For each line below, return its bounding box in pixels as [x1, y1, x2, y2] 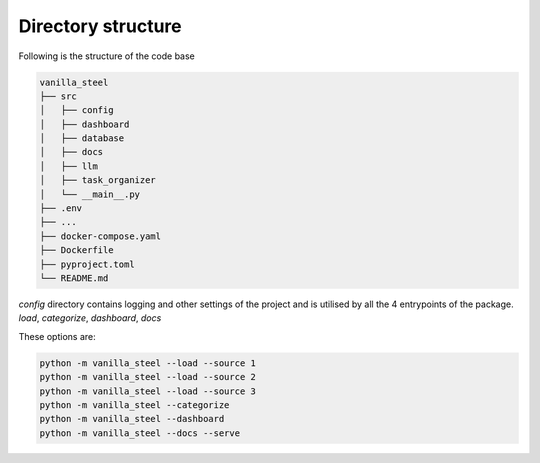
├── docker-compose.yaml [39, 230, 162, 242]
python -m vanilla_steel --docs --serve [39, 427, 240, 439]
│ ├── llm [39, 160, 99, 172]
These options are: [18, 330, 96, 342]
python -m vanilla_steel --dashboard [39, 413, 225, 425]
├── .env [39, 203, 83, 214]
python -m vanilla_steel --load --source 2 [39, 371, 257, 383]
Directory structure [18, 15, 182, 37]
